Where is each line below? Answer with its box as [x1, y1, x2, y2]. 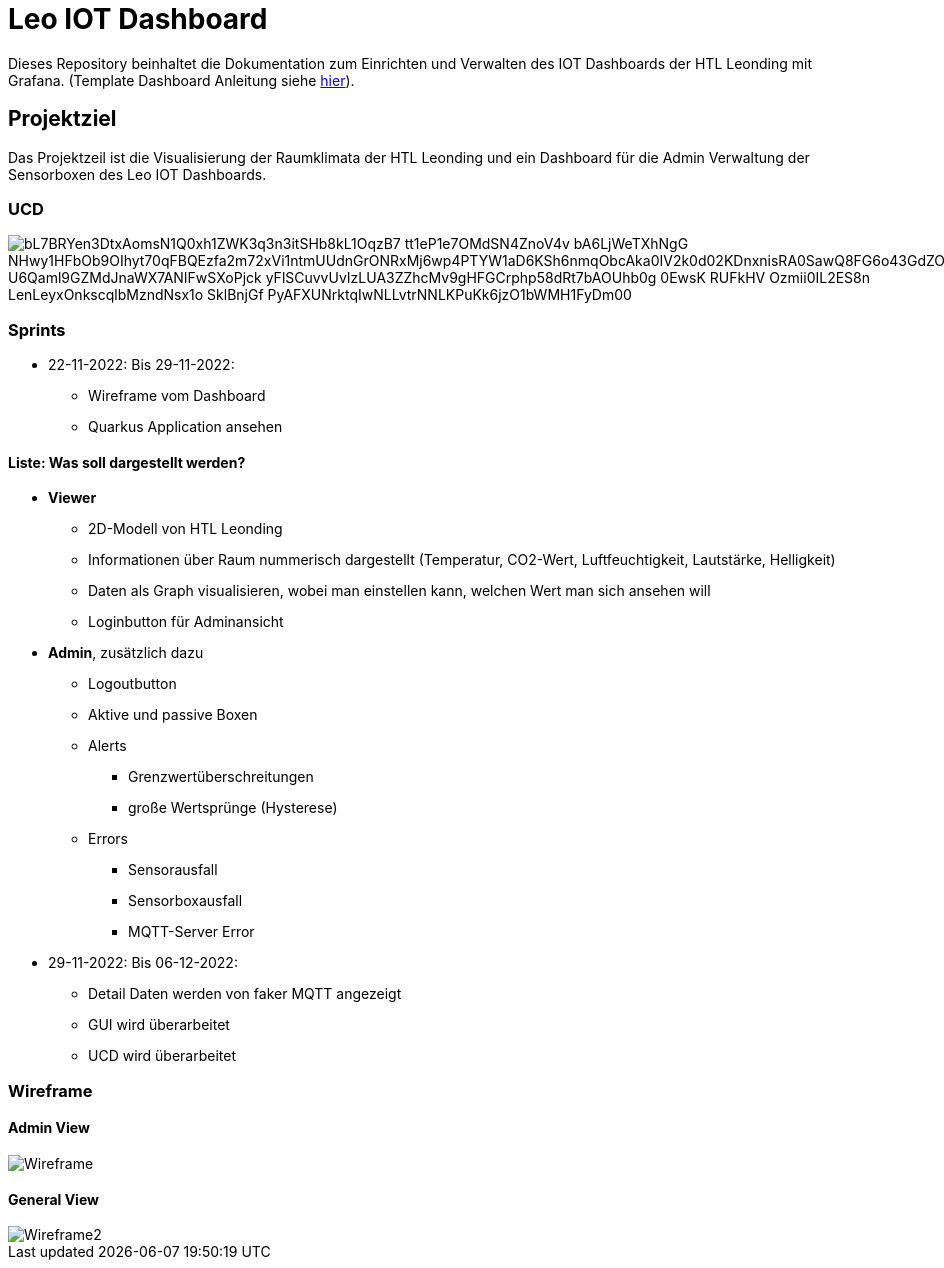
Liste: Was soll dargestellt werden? [8, 453, 246, 471]
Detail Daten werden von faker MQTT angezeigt [88, 985, 402, 1003]
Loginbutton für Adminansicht [88, 613, 284, 631]
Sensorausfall [128, 861, 218, 879]
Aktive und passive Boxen [88, 706, 258, 724]
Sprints [8, 319, 66, 340]
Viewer [48, 489, 97, 507]
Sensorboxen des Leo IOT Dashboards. [8, 165, 267, 183]
